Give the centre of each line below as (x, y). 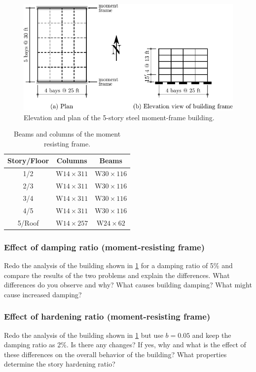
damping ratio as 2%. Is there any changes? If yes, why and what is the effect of (125, 345)
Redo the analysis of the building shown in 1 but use (84, 335)
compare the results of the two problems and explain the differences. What (117, 275)
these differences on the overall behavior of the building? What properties (115, 354)
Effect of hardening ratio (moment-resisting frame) (107, 316)
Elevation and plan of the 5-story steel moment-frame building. (119, 117)
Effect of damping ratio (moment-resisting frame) (105, 247)
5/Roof (28, 222)
